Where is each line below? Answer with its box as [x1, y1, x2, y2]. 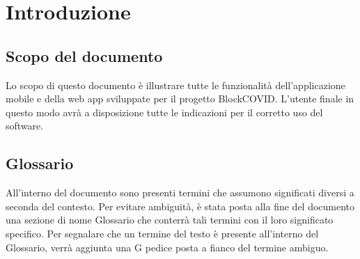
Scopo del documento [6, 45, 163, 66]
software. [6, 118, 44, 133]
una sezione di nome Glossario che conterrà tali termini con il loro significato [6, 212, 334, 227]
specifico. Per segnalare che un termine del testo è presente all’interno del [6, 226, 319, 240]
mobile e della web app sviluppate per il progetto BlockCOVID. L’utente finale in [6, 91, 354, 106]
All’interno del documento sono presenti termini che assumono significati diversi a [6, 185, 354, 200]
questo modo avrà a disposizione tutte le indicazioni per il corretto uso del [6, 104, 323, 119]
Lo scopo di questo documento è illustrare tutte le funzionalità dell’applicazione [6, 77, 345, 92]
